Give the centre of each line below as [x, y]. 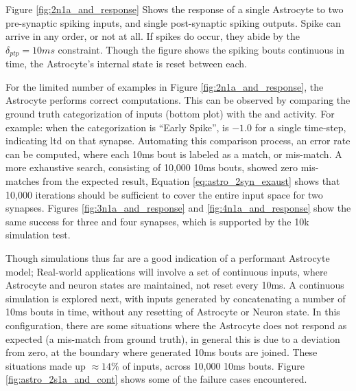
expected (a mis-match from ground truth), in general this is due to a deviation [173, 338]
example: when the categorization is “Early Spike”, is [117, 127]
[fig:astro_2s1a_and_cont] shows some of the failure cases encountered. [156, 379]
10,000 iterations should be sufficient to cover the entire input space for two [164, 194]
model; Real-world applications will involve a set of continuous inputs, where [167, 271]
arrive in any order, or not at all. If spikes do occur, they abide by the [153, 36]
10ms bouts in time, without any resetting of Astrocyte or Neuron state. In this [173, 312]
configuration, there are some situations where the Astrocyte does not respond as [176, 325]
